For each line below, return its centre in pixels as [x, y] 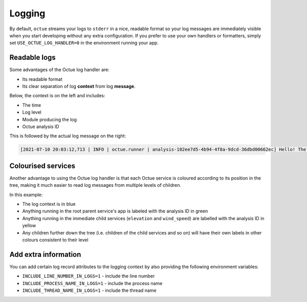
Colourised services [42, 166]
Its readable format [42, 79]
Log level [32, 112]
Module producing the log [49, 119]
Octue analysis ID [41, 126]
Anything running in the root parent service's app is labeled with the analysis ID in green [115, 211]
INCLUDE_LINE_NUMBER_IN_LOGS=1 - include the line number [89, 276]
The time [31, 105]
